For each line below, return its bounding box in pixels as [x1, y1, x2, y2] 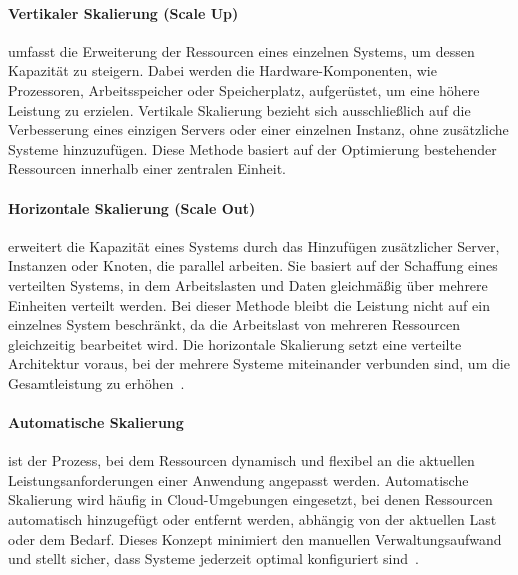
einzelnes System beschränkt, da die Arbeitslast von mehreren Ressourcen [8, 314, 461, 335]
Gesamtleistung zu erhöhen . [8, 372, 185, 393]
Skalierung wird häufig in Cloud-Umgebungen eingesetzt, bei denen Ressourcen [8, 489, 493, 510]
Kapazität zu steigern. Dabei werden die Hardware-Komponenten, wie [8, 60, 437, 81]
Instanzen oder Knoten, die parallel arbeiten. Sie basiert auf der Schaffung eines [8, 255, 498, 276]
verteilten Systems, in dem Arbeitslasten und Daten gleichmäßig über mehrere [8, 274, 488, 295]
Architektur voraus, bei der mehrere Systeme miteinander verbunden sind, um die [8, 353, 510, 374]
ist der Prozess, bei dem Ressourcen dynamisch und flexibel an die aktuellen [8, 450, 475, 471]
